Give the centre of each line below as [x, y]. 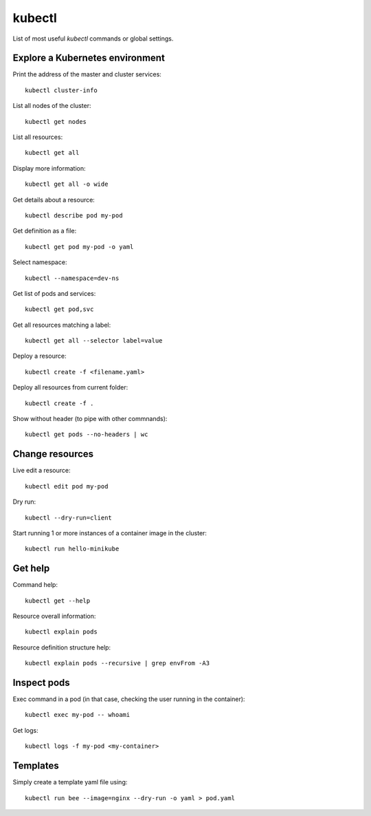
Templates [36, 766]
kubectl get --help [58, 601]
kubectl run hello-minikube [72, 549]
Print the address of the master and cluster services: [87, 74]
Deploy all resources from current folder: [70, 387]
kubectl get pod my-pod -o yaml [79, 247]
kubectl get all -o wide [67, 184]
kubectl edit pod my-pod [67, 486]
